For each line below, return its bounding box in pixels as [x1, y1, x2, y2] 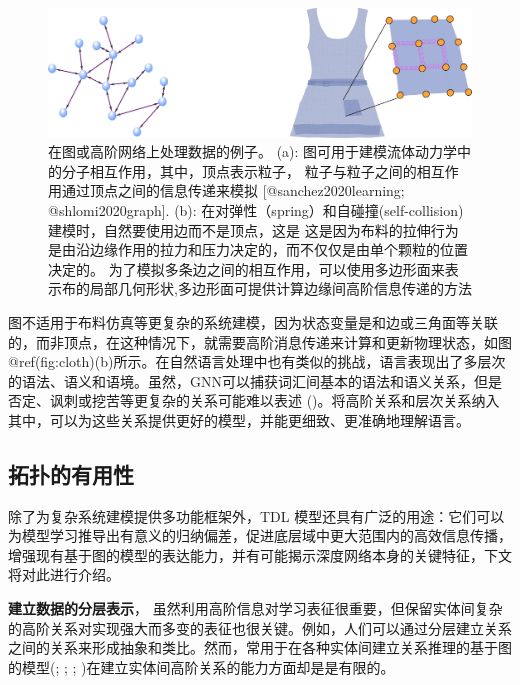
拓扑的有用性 [8, 458, 134, 489]
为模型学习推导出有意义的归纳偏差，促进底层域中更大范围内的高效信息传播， [8, 525, 512, 546]
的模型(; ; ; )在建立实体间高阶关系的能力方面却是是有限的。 [8, 656, 395, 677]
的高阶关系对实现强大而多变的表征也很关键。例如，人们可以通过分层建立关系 [8, 617, 512, 638]
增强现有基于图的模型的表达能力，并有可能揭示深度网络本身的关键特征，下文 [8, 544, 512, 565]
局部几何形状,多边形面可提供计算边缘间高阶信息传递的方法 [89, 278, 472, 299]
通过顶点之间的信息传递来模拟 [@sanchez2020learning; [61, 180, 405, 201]
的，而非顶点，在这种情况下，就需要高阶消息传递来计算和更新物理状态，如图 [8, 331, 512, 352]
